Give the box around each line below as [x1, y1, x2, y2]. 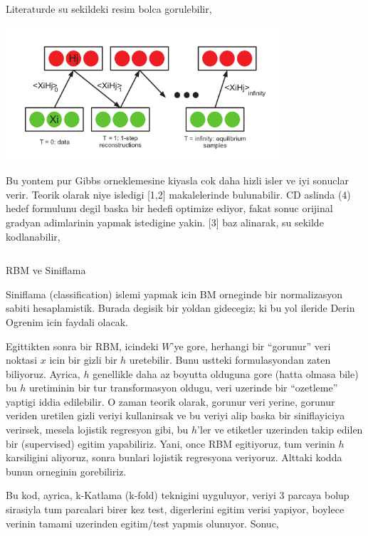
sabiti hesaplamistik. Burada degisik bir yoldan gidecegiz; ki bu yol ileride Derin [6, 300, 355, 315]
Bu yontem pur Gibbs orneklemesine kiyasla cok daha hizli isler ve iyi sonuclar [6, 173, 349, 188]
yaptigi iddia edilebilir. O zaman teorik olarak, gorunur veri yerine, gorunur [6, 394, 335, 409]
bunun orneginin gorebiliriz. [6, 463, 127, 478]
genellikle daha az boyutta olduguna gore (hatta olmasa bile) [93, 366, 359, 381]
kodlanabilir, [6, 228, 61, 243]
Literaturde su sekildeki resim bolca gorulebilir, [6, 1, 212, 16]
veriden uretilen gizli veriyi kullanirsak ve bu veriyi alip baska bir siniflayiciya [6, 408, 345, 423]
